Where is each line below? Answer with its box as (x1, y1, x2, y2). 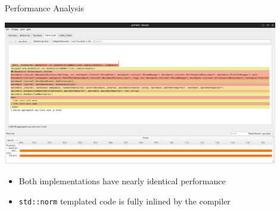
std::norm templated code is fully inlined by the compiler (18, 194, 231, 207)
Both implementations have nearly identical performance (18, 174, 226, 187)
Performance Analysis (5, 2, 84, 14)
